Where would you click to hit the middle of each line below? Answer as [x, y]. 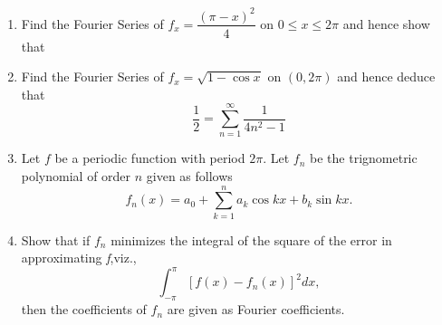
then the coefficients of [84, 309]
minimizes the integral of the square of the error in [251, 239]
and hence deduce [386, 76]
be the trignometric [364, 158]
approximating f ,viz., [79, 258]
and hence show [386, 23]
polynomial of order [76, 176]
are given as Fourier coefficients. [256, 309]
